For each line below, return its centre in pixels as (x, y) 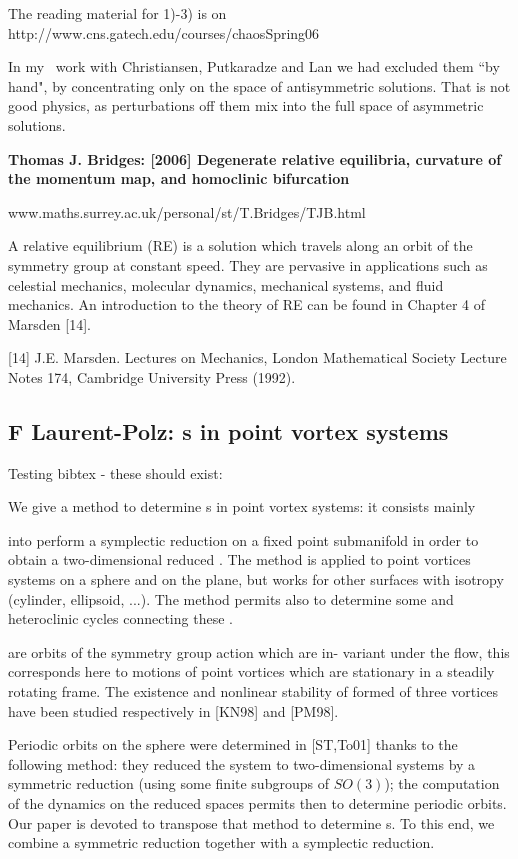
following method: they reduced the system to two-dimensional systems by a (242, 763)
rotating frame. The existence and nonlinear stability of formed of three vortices (253, 691)
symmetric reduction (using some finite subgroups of (168, 783)
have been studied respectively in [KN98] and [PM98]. (173, 710)
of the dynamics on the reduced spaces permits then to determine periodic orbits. (257, 803)
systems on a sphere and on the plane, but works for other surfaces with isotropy (256, 579)
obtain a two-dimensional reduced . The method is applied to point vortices (239, 559)
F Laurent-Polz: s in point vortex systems (228, 430)
